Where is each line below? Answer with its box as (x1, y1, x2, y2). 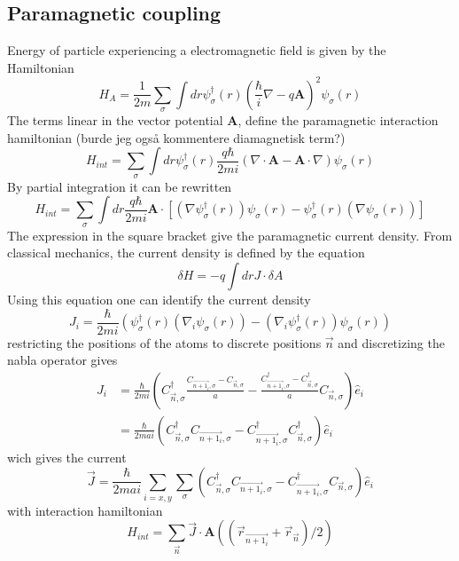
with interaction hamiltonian (7, 501, 163, 519)
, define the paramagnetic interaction (237, 111, 439, 130)
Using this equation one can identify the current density (7, 290, 311, 309)
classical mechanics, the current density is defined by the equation (7, 243, 365, 262)
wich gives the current (7, 447, 127, 466)
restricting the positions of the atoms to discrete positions (7, 333, 322, 352)
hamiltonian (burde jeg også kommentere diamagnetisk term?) (7, 128, 346, 146)
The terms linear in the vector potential (7, 111, 223, 130)
